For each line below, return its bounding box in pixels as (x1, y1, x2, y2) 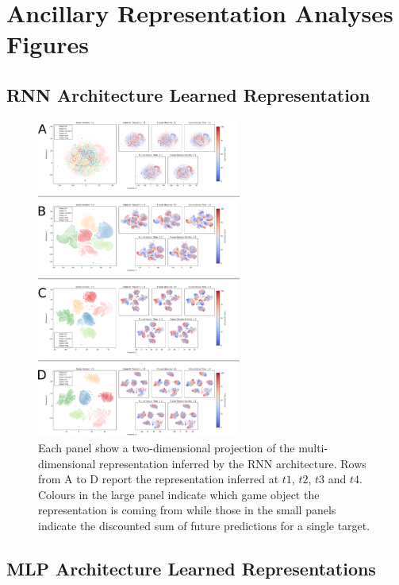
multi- (298, 440, 328, 456)
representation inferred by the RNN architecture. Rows (99, 455, 366, 471)
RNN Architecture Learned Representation (6, 82, 370, 107)
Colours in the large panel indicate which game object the (38, 486, 320, 502)
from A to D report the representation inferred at (38, 471, 279, 487)
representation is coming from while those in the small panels (38, 502, 336, 518)
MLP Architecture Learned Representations (6, 556, 376, 581)
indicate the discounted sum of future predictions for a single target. (38, 517, 370, 534)
